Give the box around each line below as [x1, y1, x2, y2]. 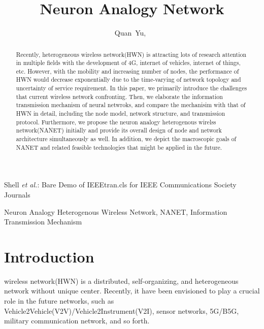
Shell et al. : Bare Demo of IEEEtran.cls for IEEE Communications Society [4, 179, 237, 190]
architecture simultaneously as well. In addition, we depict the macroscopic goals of [16, 135, 237, 143]
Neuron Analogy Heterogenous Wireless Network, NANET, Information [4, 206, 227, 217]
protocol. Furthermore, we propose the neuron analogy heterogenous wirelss [16, 117, 216, 126]
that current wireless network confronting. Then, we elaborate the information [16, 92, 223, 101]
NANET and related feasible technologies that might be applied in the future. [16, 143, 222, 151]
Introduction [4, 246, 94, 267]
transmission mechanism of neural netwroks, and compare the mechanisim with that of [16, 101, 246, 109]
